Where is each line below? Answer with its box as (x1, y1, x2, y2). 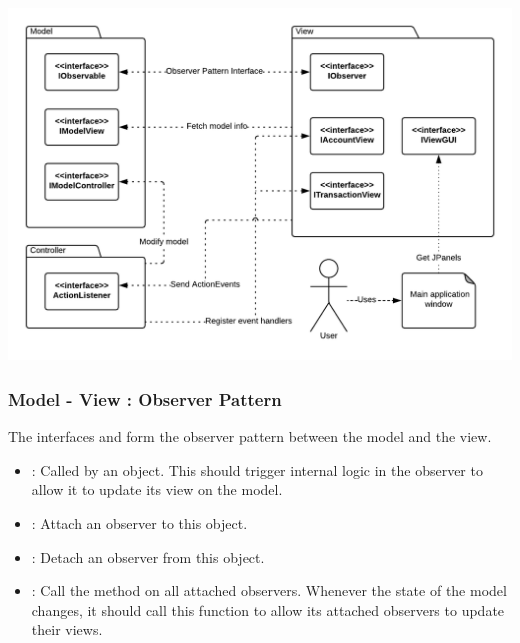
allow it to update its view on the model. (31, 479, 283, 500)
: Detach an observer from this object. (31, 546, 265, 567)
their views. (31, 619, 103, 640)
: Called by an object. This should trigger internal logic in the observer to (31, 459, 483, 480)
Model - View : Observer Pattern (8, 386, 282, 411)
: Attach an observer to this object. (31, 513, 248, 533)
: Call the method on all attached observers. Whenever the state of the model (31, 580, 507, 601)
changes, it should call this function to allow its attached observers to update (31, 599, 505, 620)
